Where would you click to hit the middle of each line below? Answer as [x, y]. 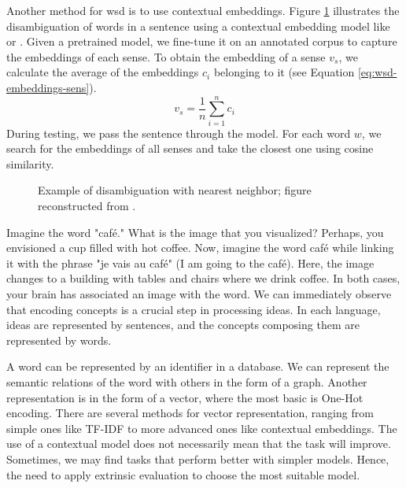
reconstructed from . [87, 206]
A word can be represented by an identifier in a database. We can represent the [198, 366]
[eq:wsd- [377, 72]
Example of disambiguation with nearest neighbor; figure [175, 190]
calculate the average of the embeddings [103, 72]
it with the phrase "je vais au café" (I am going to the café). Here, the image [190, 262]
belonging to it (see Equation [284, 72]
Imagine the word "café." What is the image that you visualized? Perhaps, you [195, 232]
